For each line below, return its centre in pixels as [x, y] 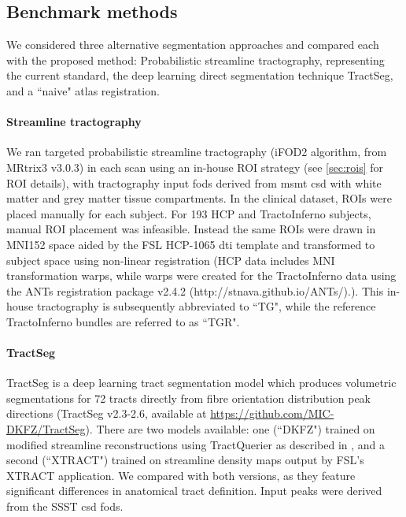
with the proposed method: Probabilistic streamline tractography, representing [196, 60]
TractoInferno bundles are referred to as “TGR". [123, 321]
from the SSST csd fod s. [65, 506]
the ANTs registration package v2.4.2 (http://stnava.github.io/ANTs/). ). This [195, 290]
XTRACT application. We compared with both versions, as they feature [181, 475]
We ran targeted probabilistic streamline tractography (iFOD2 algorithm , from [197, 152]
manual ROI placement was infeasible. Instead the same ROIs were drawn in [191, 229]
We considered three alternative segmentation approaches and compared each [193, 45]
